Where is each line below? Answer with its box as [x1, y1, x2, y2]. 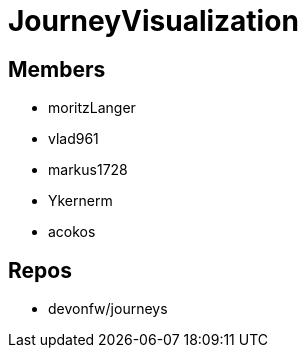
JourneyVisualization [8, 4, 299, 38]
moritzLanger [48, 99, 136, 117]
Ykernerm [48, 192, 113, 210]
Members [8, 56, 106, 82]
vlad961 [48, 130, 99, 148]
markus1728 [48, 161, 128, 179]
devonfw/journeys [48, 300, 168, 318]
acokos [48, 223, 96, 241]
